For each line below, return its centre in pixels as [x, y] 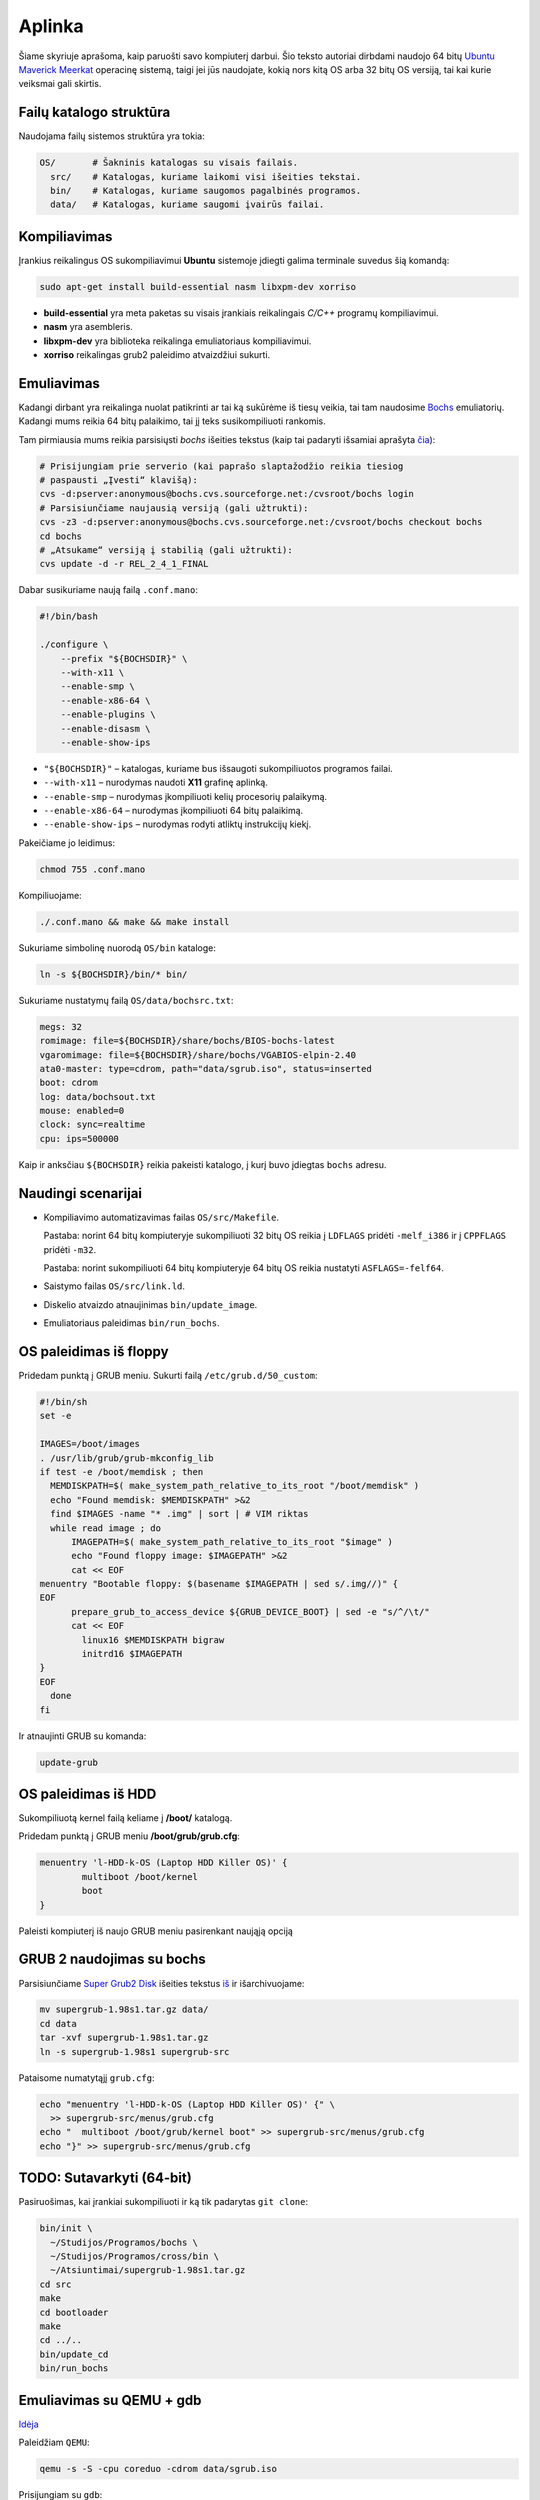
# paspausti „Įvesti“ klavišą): [119, 480]
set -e [55, 1416]
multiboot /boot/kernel [140, 1876]
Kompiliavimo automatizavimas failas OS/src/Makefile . [161, 1217]
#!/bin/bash [69, 616]
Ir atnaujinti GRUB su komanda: [82, 1736]
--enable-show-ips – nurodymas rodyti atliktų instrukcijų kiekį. [177, 824]
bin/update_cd [74, 2354]
